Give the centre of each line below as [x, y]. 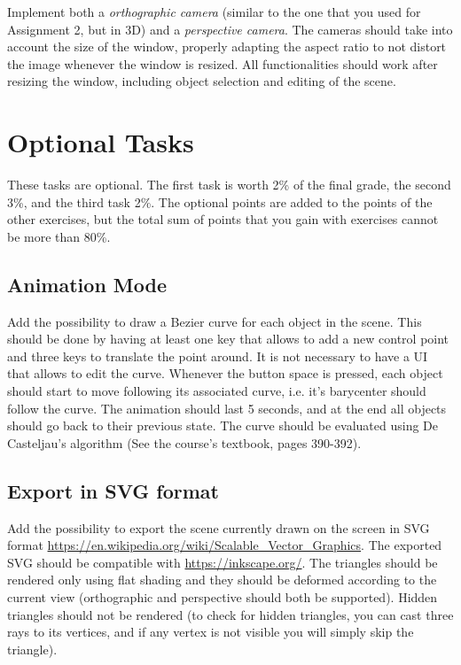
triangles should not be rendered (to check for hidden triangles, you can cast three [230, 614]
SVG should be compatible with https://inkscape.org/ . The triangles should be [223, 562]
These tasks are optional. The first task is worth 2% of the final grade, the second [229, 185]
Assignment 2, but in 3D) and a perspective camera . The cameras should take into [230, 29]
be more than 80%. [59, 236]
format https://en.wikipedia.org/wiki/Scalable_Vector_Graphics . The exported [225, 545]
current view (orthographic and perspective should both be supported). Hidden [223, 597]
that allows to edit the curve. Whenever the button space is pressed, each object [225, 373]
